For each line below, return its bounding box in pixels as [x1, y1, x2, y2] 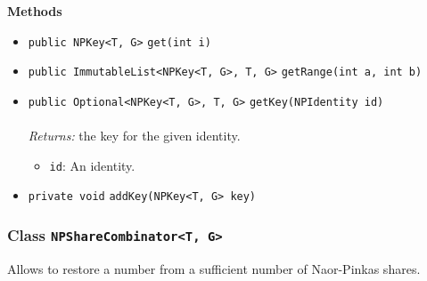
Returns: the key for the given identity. [28, 126, 241, 145]
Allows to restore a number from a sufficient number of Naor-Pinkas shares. [7, 259, 421, 277]
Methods [7, 2, 62, 20]
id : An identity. [49, 156, 135, 174]
